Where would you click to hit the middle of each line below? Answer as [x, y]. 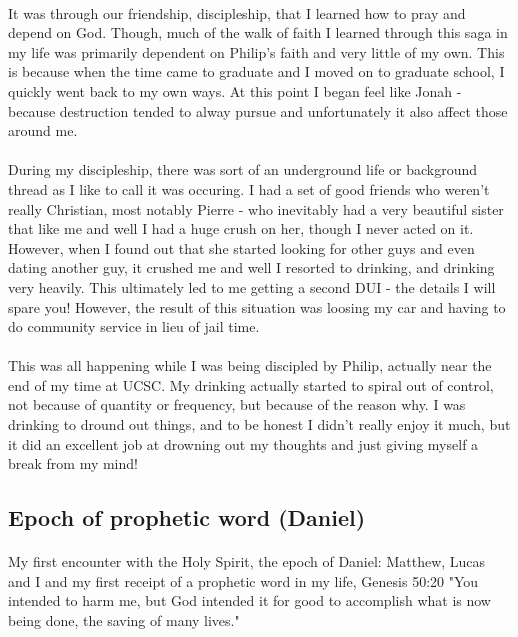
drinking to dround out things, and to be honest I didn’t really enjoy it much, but [259, 424]
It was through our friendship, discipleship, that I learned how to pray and [237, 12]
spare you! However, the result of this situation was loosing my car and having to [257, 306]
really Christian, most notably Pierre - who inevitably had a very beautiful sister [256, 208]
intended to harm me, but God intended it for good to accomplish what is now [249, 600]
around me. [43, 130]
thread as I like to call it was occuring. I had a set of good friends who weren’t [249, 188]
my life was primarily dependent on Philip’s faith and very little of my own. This [256, 51]
